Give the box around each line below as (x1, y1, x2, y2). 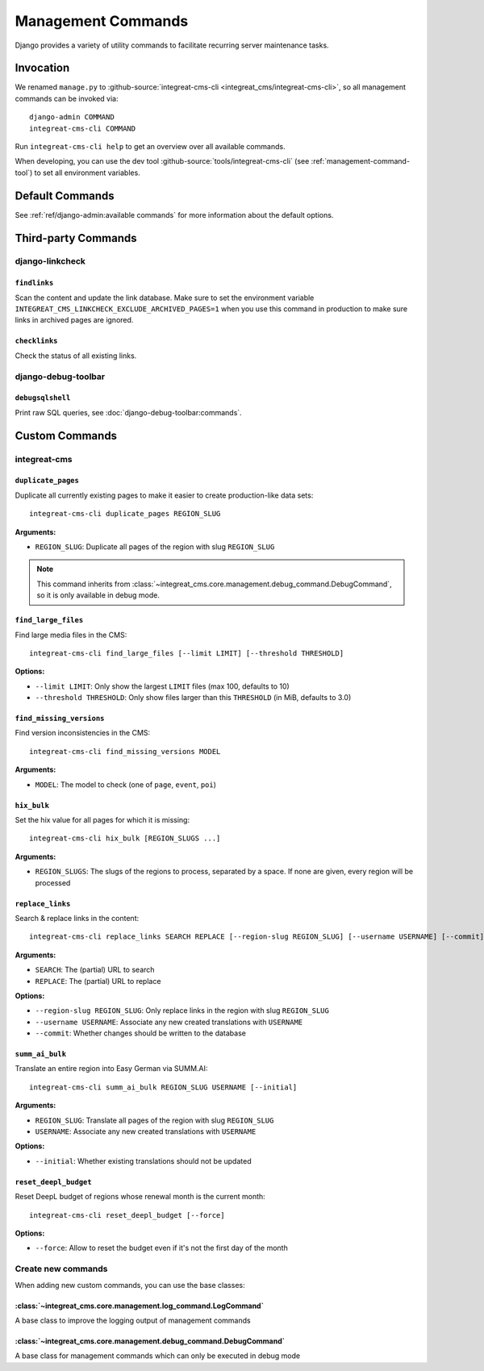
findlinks (15, 278, 54, 288)
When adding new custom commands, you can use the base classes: (15, 1280, 245, 1290)
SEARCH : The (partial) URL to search (35, 965, 155, 975)
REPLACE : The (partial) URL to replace (35, 976, 161, 986)
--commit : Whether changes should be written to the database (35, 1028, 246, 1038)
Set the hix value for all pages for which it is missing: (15, 815, 190, 825)
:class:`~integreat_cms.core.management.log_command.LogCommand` (15, 1301, 264, 1311)
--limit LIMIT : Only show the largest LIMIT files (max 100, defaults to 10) (35, 681, 290, 691)
